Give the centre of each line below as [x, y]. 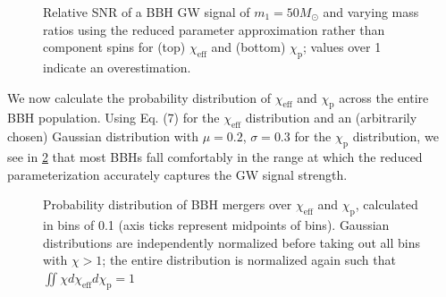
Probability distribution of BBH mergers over [168, 204]
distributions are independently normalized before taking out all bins [232, 242]
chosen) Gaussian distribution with [103, 136]
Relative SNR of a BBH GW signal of [147, 12]
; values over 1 [342, 47]
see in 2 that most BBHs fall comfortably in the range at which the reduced [215, 156]
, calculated [387, 204]
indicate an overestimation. [117, 67]
